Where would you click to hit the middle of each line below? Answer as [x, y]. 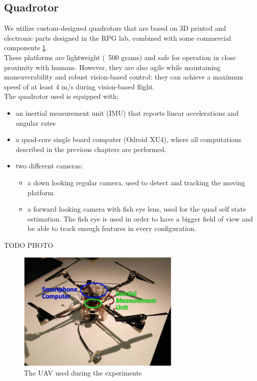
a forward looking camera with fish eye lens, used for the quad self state [137, 209]
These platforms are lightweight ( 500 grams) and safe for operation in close [120, 57]
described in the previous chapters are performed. [91, 149]
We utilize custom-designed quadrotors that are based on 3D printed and [115, 28]
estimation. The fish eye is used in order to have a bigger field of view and [140, 218]
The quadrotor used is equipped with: [61, 96]
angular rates [36, 122]
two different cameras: [49, 166]
